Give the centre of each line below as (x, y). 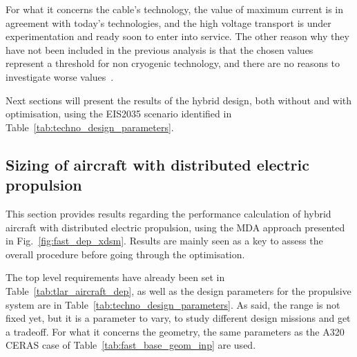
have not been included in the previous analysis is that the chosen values (160, 49)
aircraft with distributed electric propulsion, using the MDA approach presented (175, 227)
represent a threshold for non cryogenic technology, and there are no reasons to (173, 63)
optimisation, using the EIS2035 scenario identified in (119, 114)
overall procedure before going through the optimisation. (125, 254)
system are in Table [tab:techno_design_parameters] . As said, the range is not (173, 304)
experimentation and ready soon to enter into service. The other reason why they (177, 36)
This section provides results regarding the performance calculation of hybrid (168, 213)
